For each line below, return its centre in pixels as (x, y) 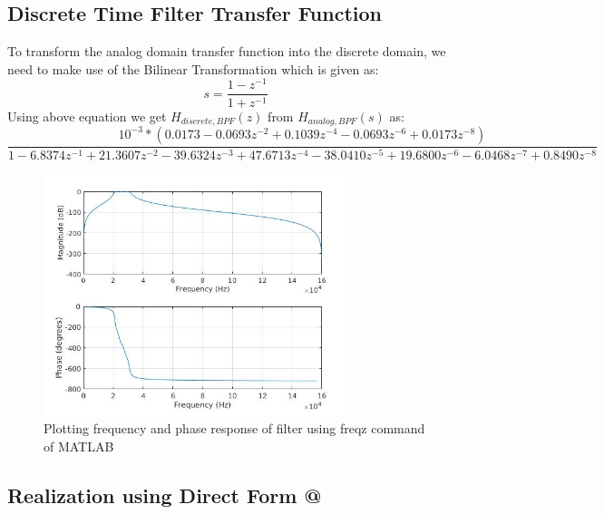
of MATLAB (79, 446)
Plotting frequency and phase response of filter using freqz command (234, 428)
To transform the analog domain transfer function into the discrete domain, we (227, 51)
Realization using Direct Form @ (165, 495)
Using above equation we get (87, 116)
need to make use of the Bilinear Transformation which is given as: (193, 68)
